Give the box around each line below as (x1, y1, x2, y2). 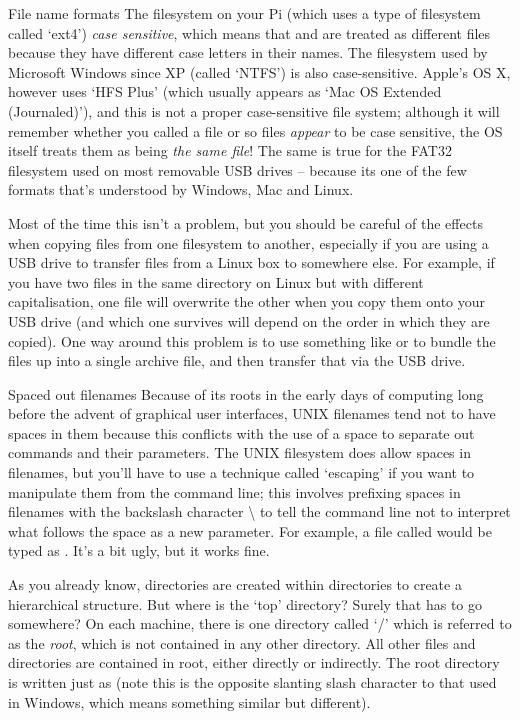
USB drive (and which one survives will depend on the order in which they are (8, 310, 490, 331)
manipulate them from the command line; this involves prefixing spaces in (8, 481, 461, 502)
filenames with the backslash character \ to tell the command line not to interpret (8, 501, 511, 522)
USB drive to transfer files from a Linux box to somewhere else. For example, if (8, 252, 495, 273)
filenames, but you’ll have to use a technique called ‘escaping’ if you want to (8, 462, 475, 483)
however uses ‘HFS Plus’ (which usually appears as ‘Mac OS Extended (8, 81, 442, 102)
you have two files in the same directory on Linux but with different (8, 271, 424, 292)
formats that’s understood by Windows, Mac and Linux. (8, 179, 354, 200)
